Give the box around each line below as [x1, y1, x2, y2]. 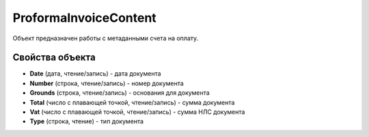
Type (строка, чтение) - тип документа [29, 117, 143, 125]
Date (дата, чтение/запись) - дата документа [29, 70, 161, 78]
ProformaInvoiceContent [12, 10, 156, 25]
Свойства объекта [12, 52, 96, 63]
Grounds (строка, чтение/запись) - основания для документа [29, 89, 210, 97]
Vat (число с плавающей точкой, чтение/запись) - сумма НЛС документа [29, 108, 245, 116]
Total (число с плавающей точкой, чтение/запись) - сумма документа [29, 98, 235, 106]
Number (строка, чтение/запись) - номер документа [29, 79, 184, 87]
